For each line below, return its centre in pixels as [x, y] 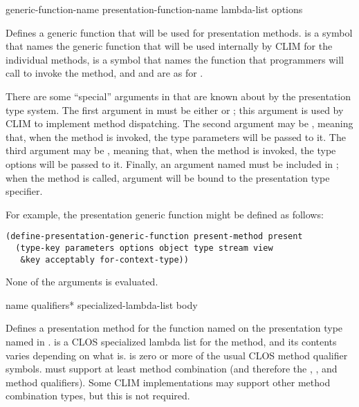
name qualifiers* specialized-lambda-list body [102, 304]
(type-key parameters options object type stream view [144, 248]
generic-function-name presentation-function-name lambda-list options [154, 9]
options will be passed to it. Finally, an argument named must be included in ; [172, 163]
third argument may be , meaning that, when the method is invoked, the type [171, 150]
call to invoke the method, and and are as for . [104, 73]
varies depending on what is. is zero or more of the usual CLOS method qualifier [177, 355]
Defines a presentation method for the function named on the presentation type [174, 328]
